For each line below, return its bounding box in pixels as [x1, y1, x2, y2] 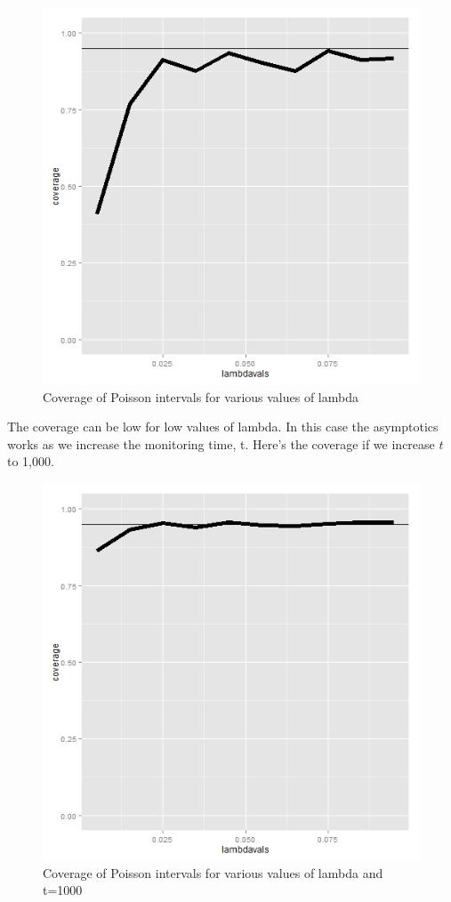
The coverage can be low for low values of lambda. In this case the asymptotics [7, 417, 439, 436]
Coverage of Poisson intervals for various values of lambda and [43, 863, 383, 882]
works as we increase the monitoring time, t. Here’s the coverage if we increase [7, 434, 435, 453]
